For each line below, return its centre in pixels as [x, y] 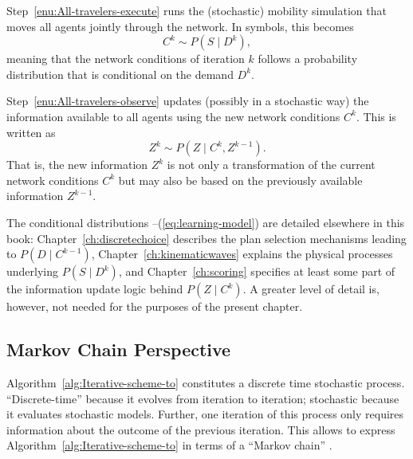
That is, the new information [77, 165]
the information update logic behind [95, 289]
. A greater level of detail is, [311, 289]
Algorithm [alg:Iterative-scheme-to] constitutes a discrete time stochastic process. [206, 382]
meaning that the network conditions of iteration [126, 59]
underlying [33, 271]
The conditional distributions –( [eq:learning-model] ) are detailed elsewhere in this [206, 222]
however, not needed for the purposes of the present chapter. [155, 306]
